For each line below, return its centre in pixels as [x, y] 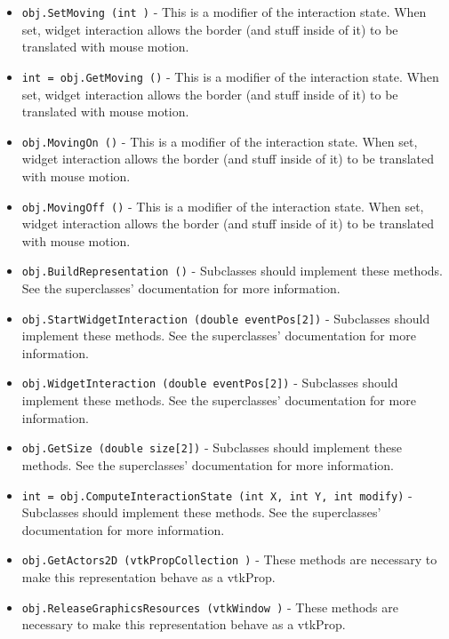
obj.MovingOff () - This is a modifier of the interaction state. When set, [223, 206]
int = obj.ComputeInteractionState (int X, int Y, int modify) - [217, 495]
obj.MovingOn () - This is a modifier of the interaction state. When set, [220, 141]
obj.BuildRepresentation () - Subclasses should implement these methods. [232, 271]
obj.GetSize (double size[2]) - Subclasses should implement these [212, 447]
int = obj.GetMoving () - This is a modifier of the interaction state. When [230, 76]
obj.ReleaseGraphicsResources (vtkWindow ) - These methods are [210, 607]
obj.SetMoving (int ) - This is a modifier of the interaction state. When [224, 12]
